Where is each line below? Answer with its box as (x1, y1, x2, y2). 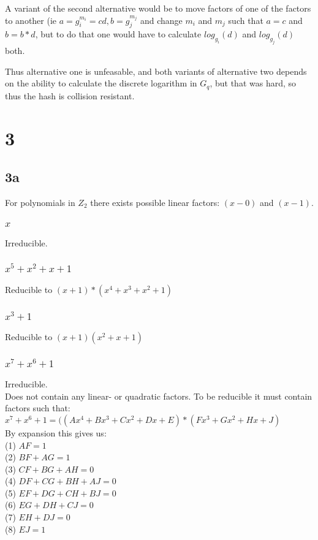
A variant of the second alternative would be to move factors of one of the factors (5, 2, 311, 14)
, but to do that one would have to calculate (35, 28, 202, 40)
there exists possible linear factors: (90, 196, 220, 208)
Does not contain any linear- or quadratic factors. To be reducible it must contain (5, 389, 312, 402)
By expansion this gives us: (5, 426, 107, 439)
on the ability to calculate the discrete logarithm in (5, 77, 197, 89)
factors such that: (5, 401, 70, 414)
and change (140, 13, 183, 26)
